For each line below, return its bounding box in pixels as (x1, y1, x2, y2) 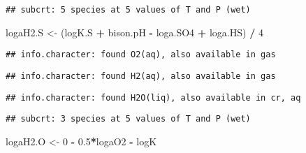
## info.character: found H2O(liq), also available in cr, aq (6, 92, 301, 103)
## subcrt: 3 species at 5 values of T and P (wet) (6, 114, 251, 124)
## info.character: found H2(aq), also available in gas (6, 71, 276, 81)
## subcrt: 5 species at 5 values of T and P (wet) (6, 5, 251, 15)
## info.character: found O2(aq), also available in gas (6, 50, 276, 60)
